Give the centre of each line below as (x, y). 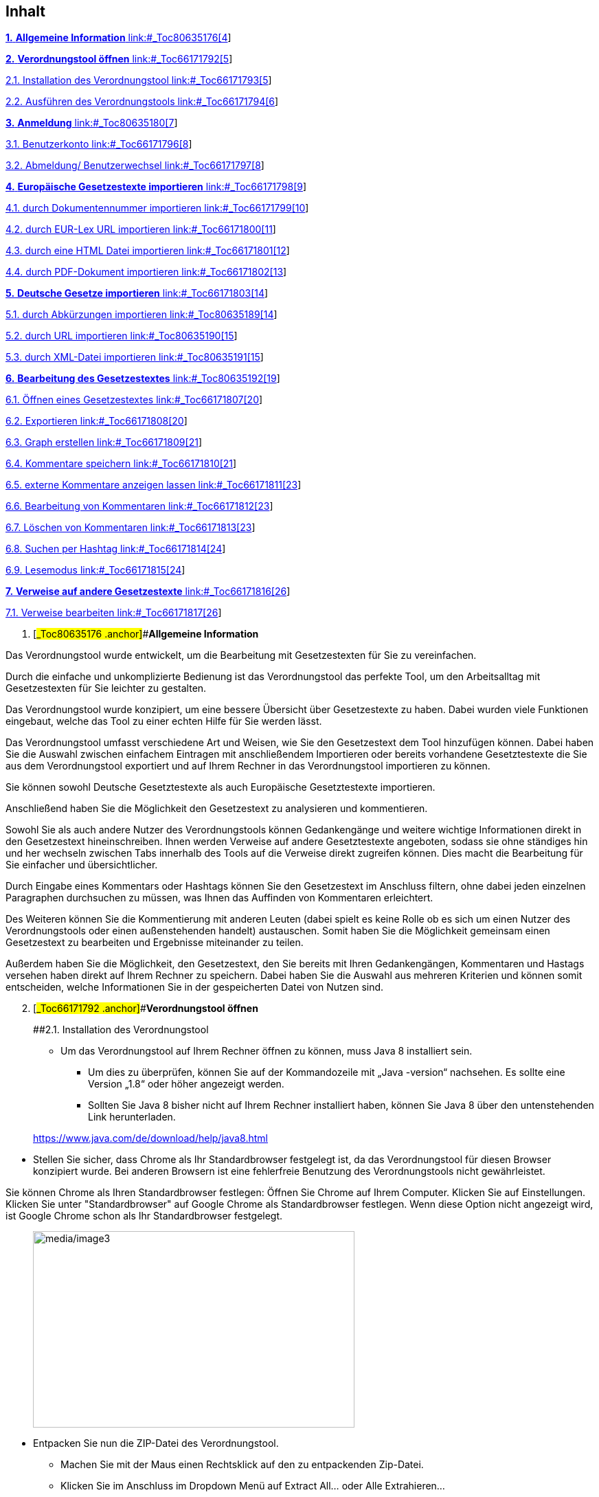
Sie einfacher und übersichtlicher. (82, 865)
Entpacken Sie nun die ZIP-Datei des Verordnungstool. (156, 1443)
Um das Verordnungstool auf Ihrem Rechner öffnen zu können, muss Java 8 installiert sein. (267, 1051)
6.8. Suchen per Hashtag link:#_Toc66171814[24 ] (116, 549)
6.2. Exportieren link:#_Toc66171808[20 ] (97, 421)
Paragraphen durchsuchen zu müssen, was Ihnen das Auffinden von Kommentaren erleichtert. (219, 898)
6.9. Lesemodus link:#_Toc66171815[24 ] (95, 570)
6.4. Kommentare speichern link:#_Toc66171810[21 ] (121, 464)
